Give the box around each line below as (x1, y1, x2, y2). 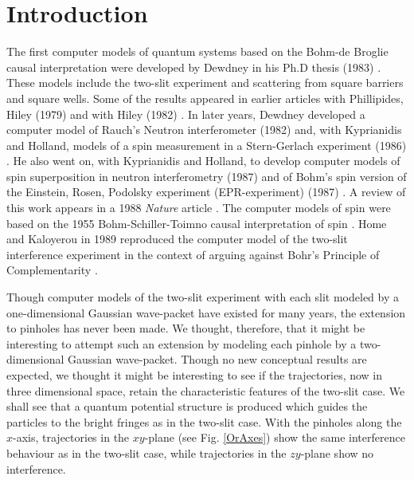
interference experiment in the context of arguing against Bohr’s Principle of (6, 246, 380, 262)
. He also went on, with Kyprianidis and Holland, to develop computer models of (6, 152, 400, 169)
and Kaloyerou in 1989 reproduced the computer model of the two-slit (6, 230, 348, 247)
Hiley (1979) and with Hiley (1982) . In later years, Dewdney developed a (6, 105, 365, 122)
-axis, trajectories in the (13, 429, 130, 446)
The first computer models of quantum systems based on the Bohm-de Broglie (6, 43, 389, 60)
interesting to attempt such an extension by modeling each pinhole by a (6, 335, 357, 352)
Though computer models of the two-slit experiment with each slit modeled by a (6, 289, 399, 305)
